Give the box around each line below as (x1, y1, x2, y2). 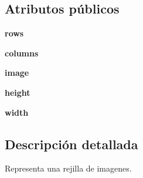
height (5, 86, 30, 98)
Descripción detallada (5, 135, 138, 153)
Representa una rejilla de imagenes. (5, 162, 132, 174)
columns (5, 46, 39, 59)
